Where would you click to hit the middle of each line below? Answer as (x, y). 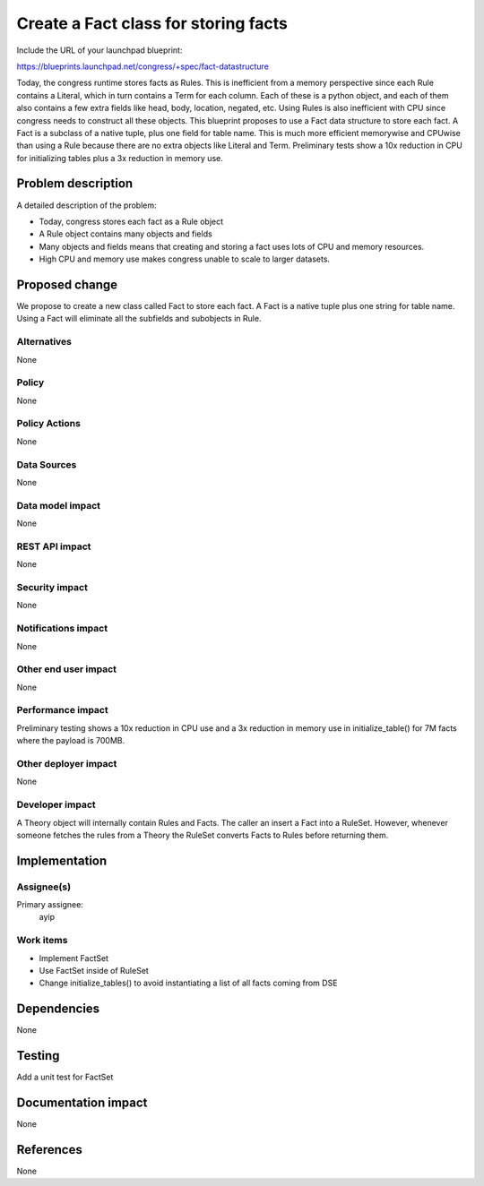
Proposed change (67, 284)
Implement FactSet (74, 958)
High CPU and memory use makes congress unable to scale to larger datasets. (185, 259)
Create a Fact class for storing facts (152, 23)
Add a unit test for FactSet (65, 1077)
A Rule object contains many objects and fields (125, 234)
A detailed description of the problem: (86, 205)
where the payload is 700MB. (71, 741)
